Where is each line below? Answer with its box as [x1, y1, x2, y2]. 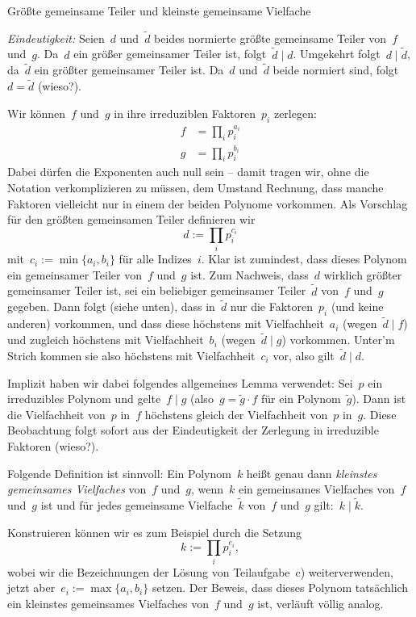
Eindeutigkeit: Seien [7, 29, 105, 46]
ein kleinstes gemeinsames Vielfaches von [7, 594, 209, 611]
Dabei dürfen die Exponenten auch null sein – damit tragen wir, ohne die [7, 163, 369, 180]
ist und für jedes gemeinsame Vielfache [40, 496, 233, 513]
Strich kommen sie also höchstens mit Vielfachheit [7, 347, 256, 364]
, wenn [190, 481, 223, 497]
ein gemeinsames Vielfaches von [238, 481, 395, 497]
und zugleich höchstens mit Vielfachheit [7, 331, 204, 348]
